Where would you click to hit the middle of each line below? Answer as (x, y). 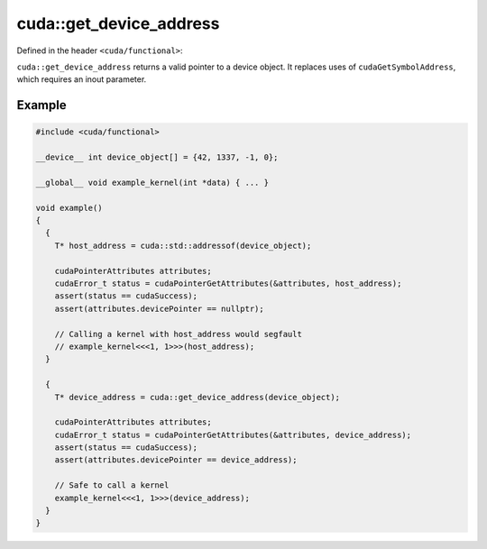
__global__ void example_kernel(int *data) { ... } (152, 182)
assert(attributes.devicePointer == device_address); (176, 460)
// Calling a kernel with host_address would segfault (178, 334)
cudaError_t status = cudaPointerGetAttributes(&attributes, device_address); (233, 435)
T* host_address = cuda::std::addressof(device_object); (183, 245)
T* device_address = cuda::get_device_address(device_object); (198, 397)
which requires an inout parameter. (82, 79)
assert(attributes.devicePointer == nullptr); (160, 308)
